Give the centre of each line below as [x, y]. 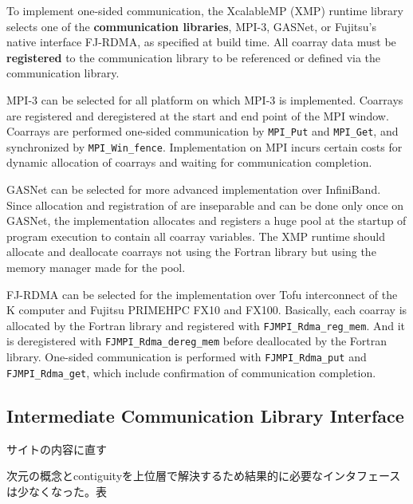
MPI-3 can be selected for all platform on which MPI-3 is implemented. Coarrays [205, 99]
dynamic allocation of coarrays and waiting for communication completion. [189, 162]
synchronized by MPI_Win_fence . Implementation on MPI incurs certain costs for [205, 146]
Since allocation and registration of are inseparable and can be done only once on [205, 205]
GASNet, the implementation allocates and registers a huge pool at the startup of [206, 220]
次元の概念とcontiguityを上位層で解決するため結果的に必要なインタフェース [204, 476]
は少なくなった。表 [57, 491]
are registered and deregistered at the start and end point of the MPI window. [198, 115]
